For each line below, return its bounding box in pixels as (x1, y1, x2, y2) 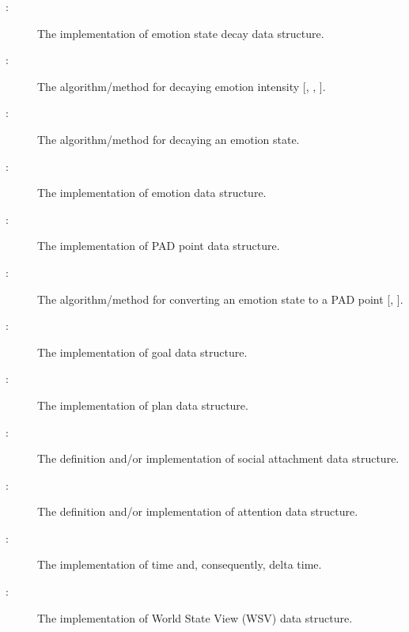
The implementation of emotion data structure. (37, 184, 267, 201)
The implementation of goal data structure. (37, 343, 248, 360)
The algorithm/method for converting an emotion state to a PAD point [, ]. (37, 290, 403, 307)
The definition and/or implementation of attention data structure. (37, 503, 358, 520)
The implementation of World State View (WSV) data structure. (37, 609, 353, 626)
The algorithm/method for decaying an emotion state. (37, 131, 300, 147)
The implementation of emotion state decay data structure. (37, 25, 324, 41)
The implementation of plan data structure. (37, 396, 248, 413)
